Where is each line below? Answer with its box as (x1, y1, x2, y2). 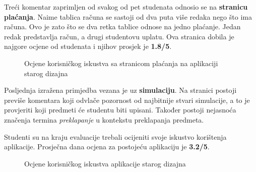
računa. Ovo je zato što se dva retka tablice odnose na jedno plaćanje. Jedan (4, 21, 241, 32)
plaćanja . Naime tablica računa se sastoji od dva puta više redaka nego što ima (4, 11, 252, 22)
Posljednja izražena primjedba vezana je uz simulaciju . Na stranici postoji (4, 85, 237, 95)
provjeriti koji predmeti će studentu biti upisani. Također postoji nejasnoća (4, 104, 236, 115)
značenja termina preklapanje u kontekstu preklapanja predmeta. (4, 114, 204, 125)
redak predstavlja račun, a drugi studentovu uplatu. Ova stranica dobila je (4, 31, 234, 41)
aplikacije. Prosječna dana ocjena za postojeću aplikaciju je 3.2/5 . (4, 141, 210, 152)
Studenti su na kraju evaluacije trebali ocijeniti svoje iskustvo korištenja (4, 131, 227, 142)
